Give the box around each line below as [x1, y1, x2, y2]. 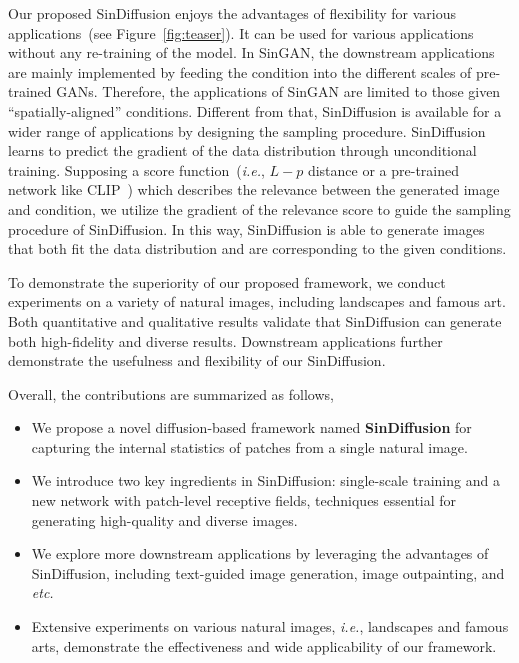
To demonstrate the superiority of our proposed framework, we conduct [8, 271, 446, 292]
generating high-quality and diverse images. [31, 509, 298, 530]
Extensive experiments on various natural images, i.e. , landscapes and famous [31, 616, 509, 637]
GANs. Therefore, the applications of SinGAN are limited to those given [56, 81, 501, 102]
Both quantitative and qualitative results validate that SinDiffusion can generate [8, 310, 502, 331]
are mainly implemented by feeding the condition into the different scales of [8, 61, 472, 82]
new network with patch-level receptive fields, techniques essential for [31, 490, 457, 511]
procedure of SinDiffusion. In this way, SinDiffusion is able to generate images [8, 218, 485, 239]
